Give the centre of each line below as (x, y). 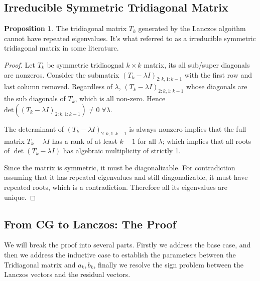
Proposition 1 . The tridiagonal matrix (66, 28)
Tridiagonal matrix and (40, 264)
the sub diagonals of (35, 98)
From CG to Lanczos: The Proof (90, 224)
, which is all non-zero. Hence (120, 98)
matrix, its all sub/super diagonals (197, 64)
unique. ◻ (20, 197)
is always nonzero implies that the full (188, 128)
